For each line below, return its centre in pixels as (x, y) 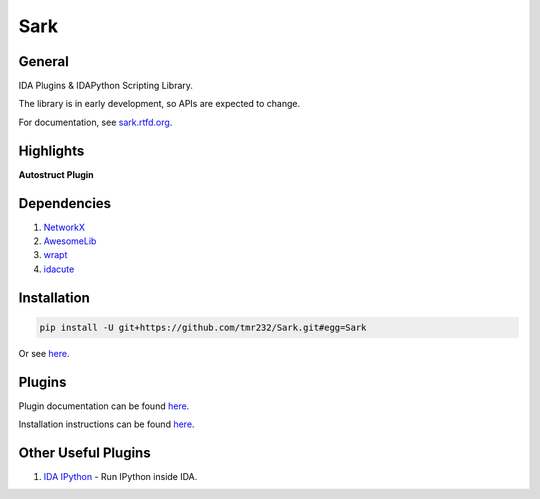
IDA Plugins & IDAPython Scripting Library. (106, 86)
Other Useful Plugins (84, 452)
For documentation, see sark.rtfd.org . (95, 122)
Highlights (51, 150)
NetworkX (64, 227)
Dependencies (65, 203)
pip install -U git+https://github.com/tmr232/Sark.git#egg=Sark (203, 327)
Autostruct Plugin (56, 174)
